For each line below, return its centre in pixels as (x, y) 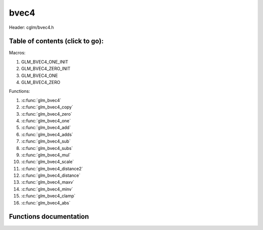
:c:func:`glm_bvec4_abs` (46, 203)
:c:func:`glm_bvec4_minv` (47, 189)
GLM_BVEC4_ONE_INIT (45, 62)
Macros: (17, 53)
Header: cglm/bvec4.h (31, 27)
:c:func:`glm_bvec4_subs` (47, 148)
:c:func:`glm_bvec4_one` (46, 121)
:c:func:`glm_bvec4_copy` (47, 107)
